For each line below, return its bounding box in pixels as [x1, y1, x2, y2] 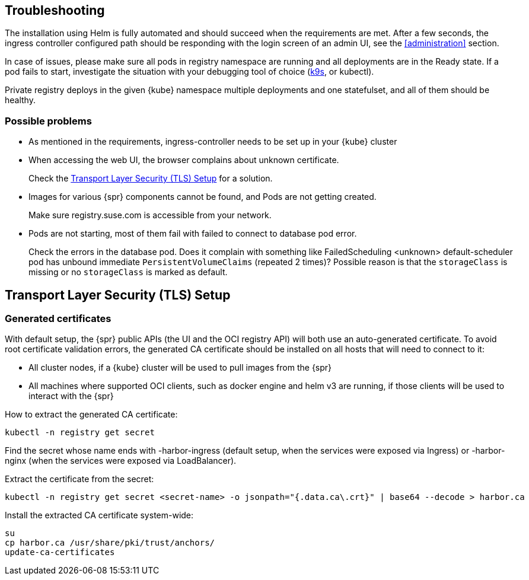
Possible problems [5, 114, 92, 127]
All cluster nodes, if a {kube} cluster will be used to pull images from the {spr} [28, 362, 332, 373]
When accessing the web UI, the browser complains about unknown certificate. [28, 155, 339, 165]
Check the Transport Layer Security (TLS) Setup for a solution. [28, 173, 273, 184]
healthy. [5, 95, 36, 106]
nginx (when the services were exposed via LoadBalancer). [5, 455, 237, 466]
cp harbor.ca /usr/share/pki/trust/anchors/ [5, 538, 215, 548]
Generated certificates [5, 313, 111, 325]
